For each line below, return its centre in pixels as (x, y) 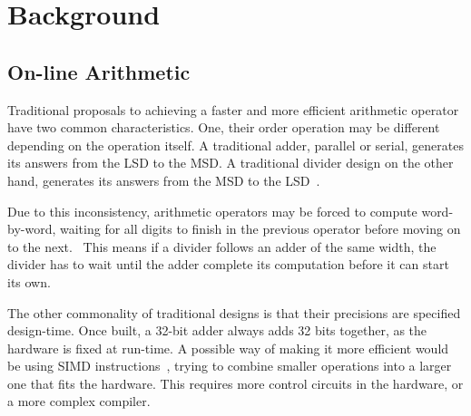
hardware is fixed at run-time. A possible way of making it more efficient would (228, 348)
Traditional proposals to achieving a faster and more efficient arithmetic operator (233, 109)
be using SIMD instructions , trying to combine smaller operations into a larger (230, 366)
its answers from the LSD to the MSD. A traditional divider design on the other (231, 163)
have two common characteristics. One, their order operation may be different (224, 127)
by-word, (32, 229)
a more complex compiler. (79, 401)
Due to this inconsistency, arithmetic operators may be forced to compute (212, 211)
